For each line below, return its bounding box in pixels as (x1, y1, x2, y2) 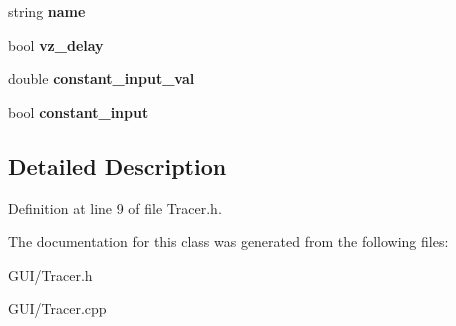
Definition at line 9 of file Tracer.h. (8, 197, 222, 218)
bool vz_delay (8, 34, 104, 55)
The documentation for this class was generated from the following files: (8, 231, 449, 252)
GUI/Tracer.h (8, 264, 93, 285)
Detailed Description (8, 150, 227, 181)
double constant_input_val (8, 68, 195, 89)
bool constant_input (8, 101, 149, 122)
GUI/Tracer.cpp (8, 298, 107, 319)
